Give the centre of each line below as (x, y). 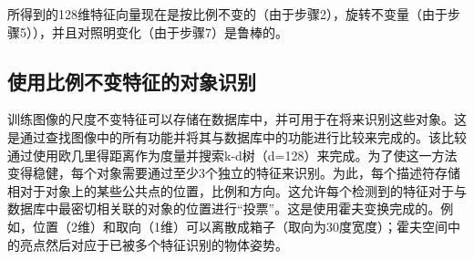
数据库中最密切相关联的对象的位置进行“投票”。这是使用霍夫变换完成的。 (224, 208)
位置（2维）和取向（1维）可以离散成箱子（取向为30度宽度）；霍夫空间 (240, 226)
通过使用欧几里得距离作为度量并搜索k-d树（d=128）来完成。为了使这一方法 (232, 155)
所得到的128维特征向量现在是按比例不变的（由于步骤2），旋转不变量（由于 (227, 14)
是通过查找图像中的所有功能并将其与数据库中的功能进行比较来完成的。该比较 (237, 136)
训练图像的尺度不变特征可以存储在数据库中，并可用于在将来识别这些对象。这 (237, 119)
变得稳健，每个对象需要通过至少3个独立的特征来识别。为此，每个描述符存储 (234, 173)
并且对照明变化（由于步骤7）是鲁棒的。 (170, 31)
